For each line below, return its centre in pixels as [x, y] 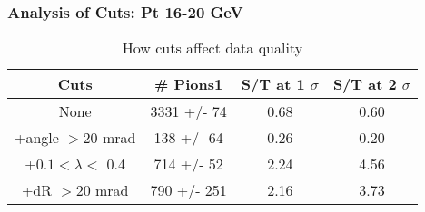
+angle [37, 138]
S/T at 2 [365, 84]
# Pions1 [189, 84]
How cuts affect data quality [212, 48]
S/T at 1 [273, 84]
